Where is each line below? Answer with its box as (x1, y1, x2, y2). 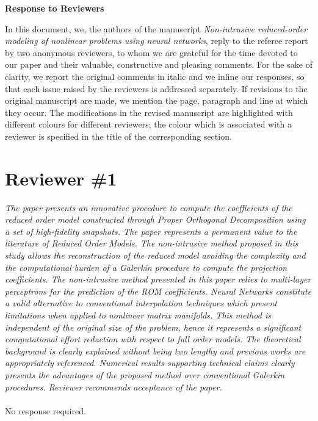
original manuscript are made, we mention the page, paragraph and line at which (5, 94, 308, 107)
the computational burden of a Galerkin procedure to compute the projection (5, 261, 287, 273)
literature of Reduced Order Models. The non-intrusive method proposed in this (5, 237, 298, 250)
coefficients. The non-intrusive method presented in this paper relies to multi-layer (5, 273, 311, 286)
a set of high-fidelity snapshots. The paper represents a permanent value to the (5, 225, 297, 237)
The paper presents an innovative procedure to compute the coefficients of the (5, 201, 292, 214)
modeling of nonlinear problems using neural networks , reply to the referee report (5, 34, 308, 47)
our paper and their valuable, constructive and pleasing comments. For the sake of (5, 58, 313, 71)
